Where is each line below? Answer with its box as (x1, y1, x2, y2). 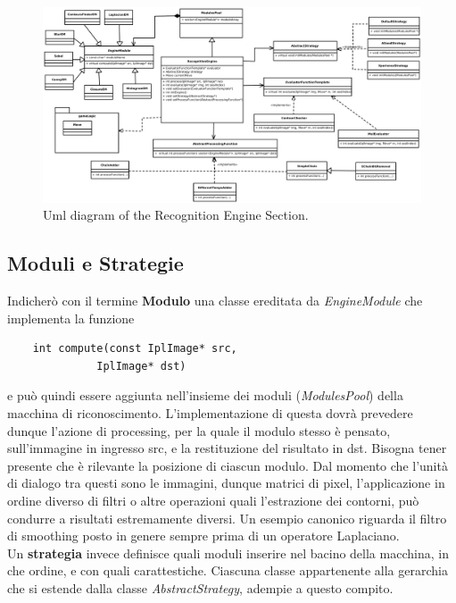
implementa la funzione (7, 308, 135, 327)
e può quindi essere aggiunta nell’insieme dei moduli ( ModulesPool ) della (7, 386, 403, 405)
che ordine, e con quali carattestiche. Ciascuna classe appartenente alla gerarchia (7, 561, 448, 580)
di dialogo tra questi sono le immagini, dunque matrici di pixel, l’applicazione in (7, 473, 445, 492)
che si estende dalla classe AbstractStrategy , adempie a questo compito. (7, 578, 394, 597)
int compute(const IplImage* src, (32, 342, 237, 356)
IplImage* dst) (96, 359, 187, 373)
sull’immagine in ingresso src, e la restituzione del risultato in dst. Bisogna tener (7, 439, 447, 457)
